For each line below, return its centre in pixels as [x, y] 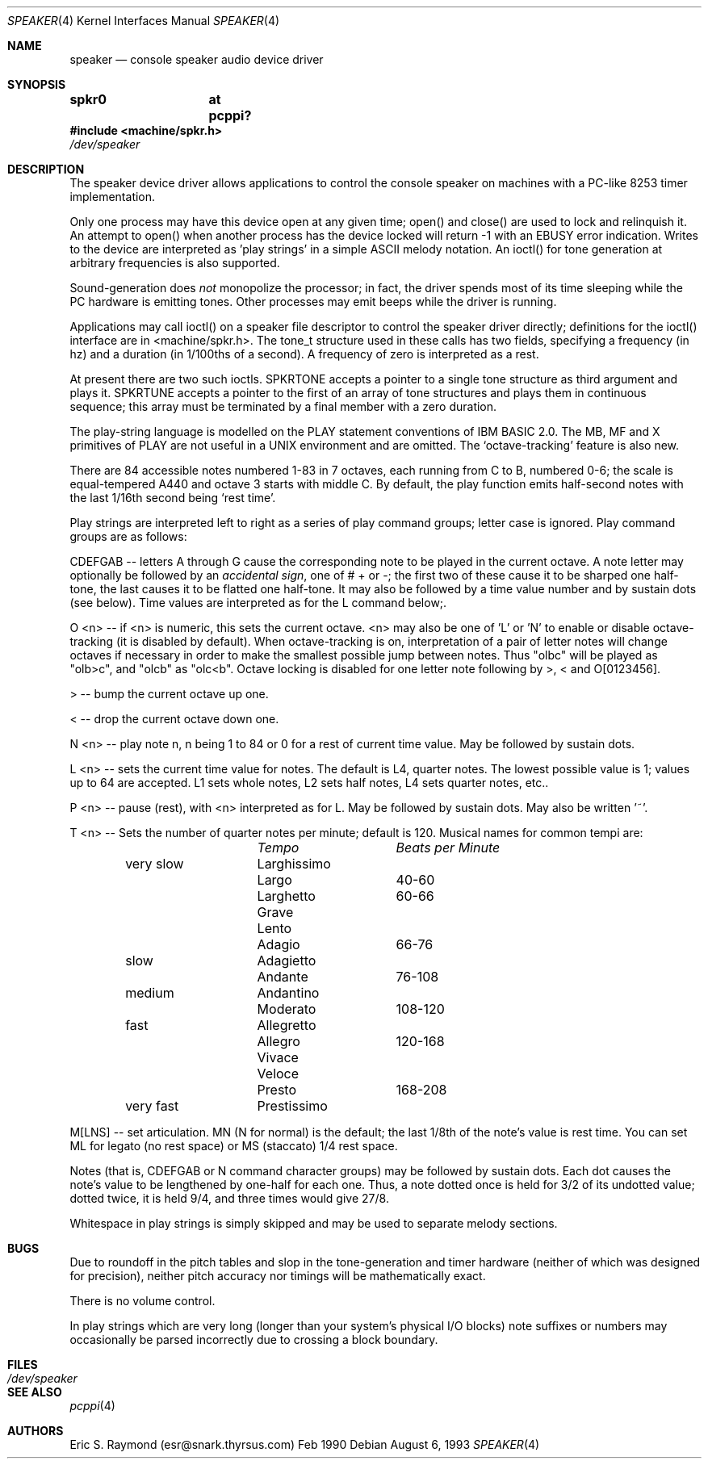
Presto [276, 1090]
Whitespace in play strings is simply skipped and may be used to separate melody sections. [314, 1223]
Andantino [288, 993]
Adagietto [287, 961]
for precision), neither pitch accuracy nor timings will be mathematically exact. [278, 1276]
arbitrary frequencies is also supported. [175, 263]
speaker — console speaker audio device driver [197, 59]
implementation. [113, 197]
